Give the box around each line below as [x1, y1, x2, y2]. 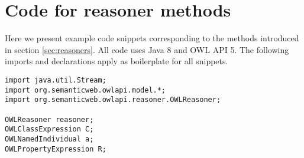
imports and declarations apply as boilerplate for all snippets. [5, 55, 228, 67]
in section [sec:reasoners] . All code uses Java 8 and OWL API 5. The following [5, 43, 289, 55]
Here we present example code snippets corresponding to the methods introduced [5, 32, 299, 44]
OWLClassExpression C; [5, 125, 94, 134]
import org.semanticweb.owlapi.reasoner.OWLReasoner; [5, 96, 221, 104]
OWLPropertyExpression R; [5, 144, 106, 153]
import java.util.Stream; [5, 75, 106, 84]
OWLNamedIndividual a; [5, 134, 94, 143]
